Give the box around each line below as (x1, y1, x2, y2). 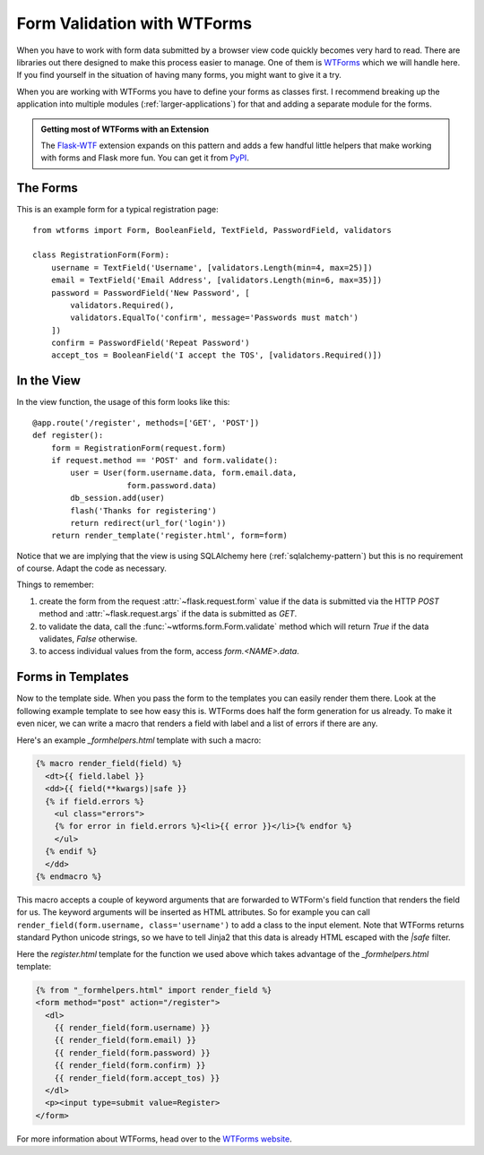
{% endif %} (45, 847, 98, 857)
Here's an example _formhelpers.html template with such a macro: (16, 735, 262, 746)
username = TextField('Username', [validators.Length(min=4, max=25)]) (50, 263, 373, 272)
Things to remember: (16, 579, 94, 590)
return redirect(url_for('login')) (70, 518, 227, 528)
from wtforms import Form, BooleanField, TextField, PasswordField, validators (32, 225, 392, 235)
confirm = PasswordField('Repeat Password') (50, 338, 250, 349)
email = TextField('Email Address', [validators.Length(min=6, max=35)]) (50, 275, 383, 286)
